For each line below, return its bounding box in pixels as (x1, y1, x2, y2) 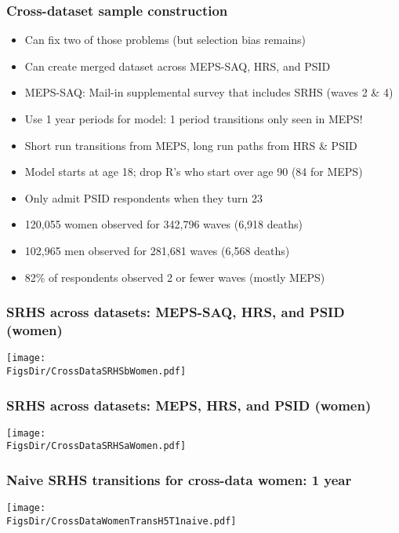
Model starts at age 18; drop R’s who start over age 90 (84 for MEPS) (24, 163, 363, 180)
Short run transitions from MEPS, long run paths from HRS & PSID (24, 137, 357, 153)
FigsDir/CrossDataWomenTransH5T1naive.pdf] (6, 516, 237, 528)
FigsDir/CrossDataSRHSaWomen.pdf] (6, 440, 187, 452)
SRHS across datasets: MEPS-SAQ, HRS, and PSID (6, 302, 345, 322)
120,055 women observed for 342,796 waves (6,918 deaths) (24, 216, 303, 232)
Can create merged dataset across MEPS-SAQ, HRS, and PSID (24, 57, 331, 74)
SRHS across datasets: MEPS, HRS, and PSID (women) (6, 395, 372, 414)
